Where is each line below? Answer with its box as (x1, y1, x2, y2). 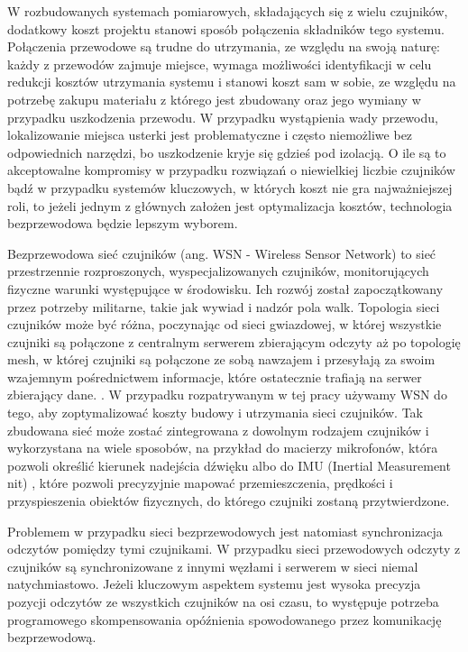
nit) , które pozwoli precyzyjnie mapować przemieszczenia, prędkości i (7, 473, 393, 492)
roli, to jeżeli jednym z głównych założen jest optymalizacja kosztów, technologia (7, 196, 453, 215)
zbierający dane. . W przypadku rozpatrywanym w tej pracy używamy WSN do (7, 385, 447, 404)
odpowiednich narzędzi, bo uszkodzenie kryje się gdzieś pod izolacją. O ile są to (7, 142, 446, 161)
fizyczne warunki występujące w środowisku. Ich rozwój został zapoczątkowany (7, 279, 444, 298)
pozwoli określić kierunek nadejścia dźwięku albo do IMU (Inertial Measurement (7, 455, 451, 474)
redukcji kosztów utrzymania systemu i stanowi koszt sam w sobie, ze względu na (7, 72, 456, 91)
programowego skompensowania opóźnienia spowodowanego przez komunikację (7, 610, 442, 629)
